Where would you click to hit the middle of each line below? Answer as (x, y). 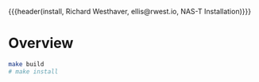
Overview (41, 43)
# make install (33, 71)
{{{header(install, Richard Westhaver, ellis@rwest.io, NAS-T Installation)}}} (130, 11)
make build (26, 64)
